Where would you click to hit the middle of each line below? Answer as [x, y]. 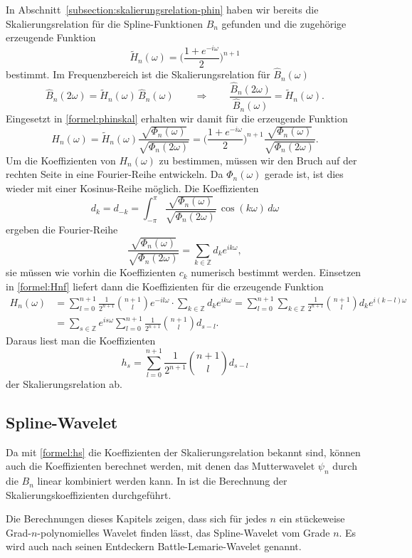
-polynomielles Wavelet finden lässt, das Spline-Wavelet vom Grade [184, 532]
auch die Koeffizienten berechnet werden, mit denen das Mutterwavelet [160, 466]
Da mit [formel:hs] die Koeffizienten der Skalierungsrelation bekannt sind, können [183, 452]
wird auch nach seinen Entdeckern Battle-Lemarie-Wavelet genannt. [154, 546]
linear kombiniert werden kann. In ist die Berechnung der [162, 481]
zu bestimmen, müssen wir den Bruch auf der [258, 160]
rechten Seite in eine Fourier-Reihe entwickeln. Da [115, 174]
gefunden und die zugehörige [284, 23]
